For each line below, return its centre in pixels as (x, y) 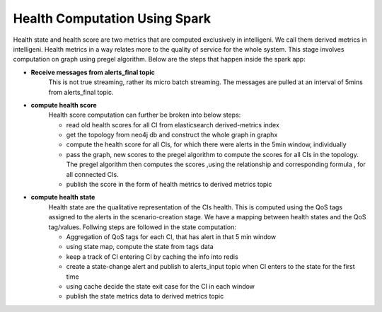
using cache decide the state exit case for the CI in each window (160, 286)
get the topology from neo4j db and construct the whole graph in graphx (172, 135)
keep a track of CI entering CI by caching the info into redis (152, 256)
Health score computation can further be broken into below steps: (145, 115)
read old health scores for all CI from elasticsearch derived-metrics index (173, 125)
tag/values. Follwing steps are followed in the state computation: (143, 227)
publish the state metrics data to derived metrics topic (145, 296)
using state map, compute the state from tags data (140, 247)
